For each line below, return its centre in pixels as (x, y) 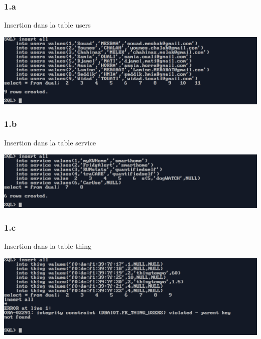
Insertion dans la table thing (48, 246)
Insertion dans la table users (47, 25)
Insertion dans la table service (50, 142)
